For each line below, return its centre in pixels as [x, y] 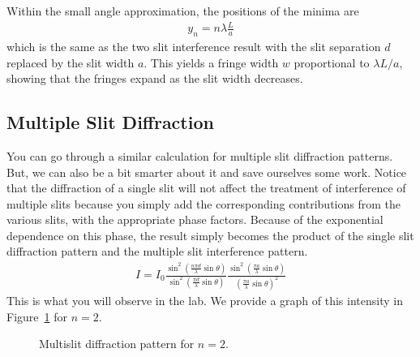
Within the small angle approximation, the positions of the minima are [183, 11]
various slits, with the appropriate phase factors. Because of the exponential [195, 219]
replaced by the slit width [71, 62]
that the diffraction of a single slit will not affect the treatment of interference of [206, 188]
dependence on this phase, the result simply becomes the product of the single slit [210, 235]
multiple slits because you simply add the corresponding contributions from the [204, 203]
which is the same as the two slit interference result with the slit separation [194, 46]
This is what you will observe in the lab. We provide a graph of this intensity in [205, 300]
